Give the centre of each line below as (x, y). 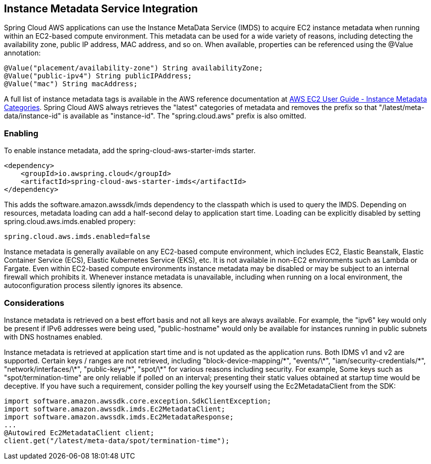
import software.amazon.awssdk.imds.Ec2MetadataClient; (115, 409)
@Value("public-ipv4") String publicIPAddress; (98, 76)
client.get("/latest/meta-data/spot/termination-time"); (117, 440)
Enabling (21, 133)
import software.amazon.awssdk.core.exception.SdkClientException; (138, 401)
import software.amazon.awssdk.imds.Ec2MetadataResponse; (119, 417)
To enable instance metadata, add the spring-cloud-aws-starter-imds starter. (130, 151)
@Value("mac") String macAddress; (71, 84)
